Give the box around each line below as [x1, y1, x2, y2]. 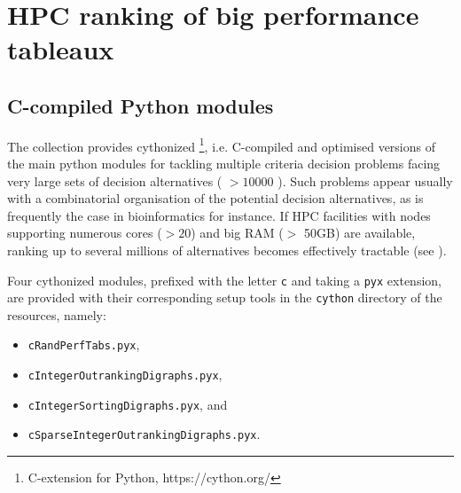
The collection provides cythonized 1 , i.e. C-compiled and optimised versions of [7, 134, 436, 155]
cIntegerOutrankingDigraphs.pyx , [27, 365, 223, 384]
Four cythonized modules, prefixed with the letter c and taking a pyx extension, [7, 270, 441, 289]
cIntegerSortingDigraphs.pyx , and [27, 395, 228, 413]
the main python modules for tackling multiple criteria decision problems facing [7, 154, 441, 173]
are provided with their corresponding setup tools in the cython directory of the [7, 288, 442, 307]
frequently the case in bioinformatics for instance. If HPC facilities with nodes [7, 206, 431, 224]
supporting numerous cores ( [7, 223, 162, 242]
